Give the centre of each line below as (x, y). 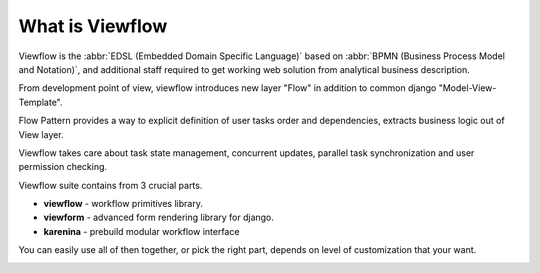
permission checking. (63, 167)
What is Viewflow (93, 26)
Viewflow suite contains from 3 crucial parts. (110, 185)
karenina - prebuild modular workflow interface (141, 231)
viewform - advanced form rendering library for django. (159, 217)
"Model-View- (467, 88)
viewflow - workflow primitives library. (123, 204)
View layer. (41, 134)
